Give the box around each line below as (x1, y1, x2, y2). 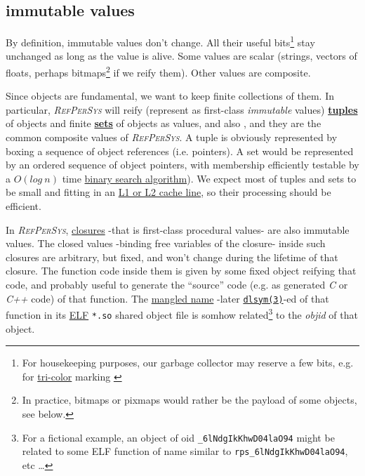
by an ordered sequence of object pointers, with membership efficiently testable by (6, 157, 359, 172)
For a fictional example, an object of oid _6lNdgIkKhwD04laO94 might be (22, 430, 335, 444)
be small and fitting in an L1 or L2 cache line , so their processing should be (6, 185, 331, 199)
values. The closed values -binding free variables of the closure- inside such (6, 236, 326, 251)
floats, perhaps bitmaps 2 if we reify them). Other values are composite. (6, 63, 311, 79)
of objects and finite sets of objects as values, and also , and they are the (6, 116, 321, 131)
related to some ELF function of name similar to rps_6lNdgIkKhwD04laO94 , (22, 444, 348, 458)
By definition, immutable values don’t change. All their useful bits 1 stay (6, 33, 315, 49)
